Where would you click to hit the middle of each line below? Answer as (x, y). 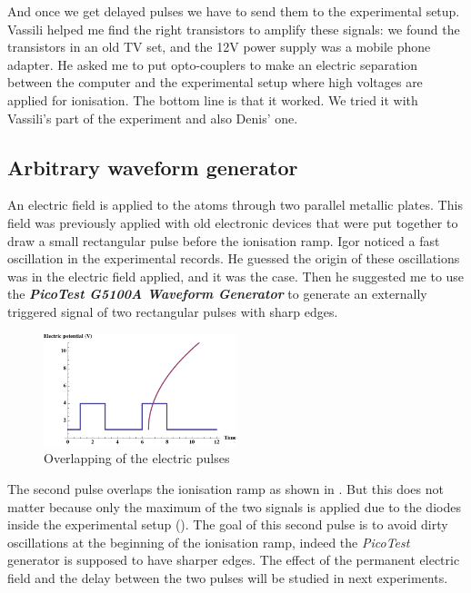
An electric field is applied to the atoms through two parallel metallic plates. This (235, 205)
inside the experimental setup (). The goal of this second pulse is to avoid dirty (228, 524)
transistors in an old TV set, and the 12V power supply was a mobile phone (219, 47)
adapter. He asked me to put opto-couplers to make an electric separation (213, 64)
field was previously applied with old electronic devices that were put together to (233, 222)
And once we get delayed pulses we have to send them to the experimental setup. (234, 11)
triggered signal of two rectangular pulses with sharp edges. (173, 311)
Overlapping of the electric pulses (137, 458)
